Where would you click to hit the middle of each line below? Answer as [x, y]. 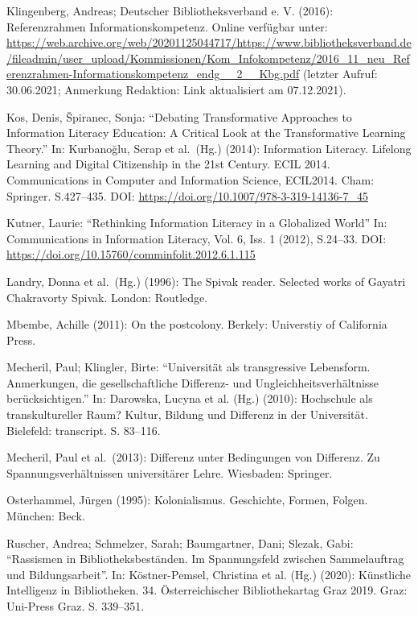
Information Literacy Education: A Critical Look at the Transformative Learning [206, 133]
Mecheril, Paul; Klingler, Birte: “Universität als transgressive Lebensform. [189, 367]
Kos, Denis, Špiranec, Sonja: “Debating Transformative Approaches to [179, 116]
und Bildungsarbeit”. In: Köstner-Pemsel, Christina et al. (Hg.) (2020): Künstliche [209, 574]
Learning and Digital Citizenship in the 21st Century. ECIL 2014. [168, 164]
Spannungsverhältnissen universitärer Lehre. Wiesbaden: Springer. [170, 472]
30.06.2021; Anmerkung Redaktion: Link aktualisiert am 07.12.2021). [176, 89]
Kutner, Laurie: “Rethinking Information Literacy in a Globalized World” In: [197, 223]
